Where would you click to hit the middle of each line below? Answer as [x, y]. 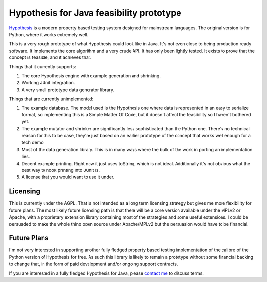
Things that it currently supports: [43, 66]
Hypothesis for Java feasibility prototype [95, 13]
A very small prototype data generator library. [68, 90]
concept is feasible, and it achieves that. [50, 57]
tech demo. [33, 142]
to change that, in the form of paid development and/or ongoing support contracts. [93, 264]
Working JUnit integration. [48, 83]
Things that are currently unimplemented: [51, 99]
